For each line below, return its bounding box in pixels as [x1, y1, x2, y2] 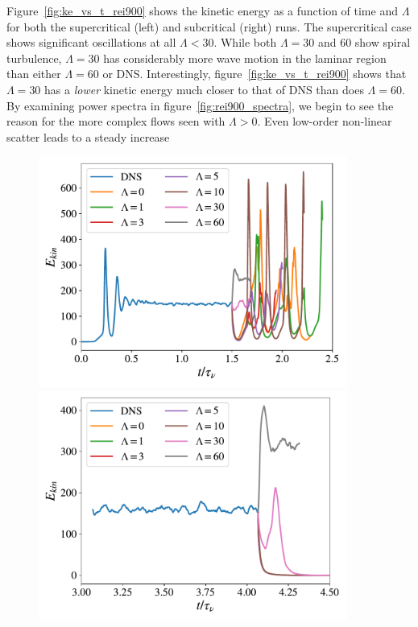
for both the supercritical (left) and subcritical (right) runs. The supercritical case [6, 18, 412, 35]
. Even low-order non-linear [257, 113, 392, 130]
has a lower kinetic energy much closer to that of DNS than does [44, 80, 364, 97]
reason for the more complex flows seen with [6, 113, 226, 130]
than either [6, 65, 61, 82]
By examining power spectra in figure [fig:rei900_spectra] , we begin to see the [6, 97, 394, 113]
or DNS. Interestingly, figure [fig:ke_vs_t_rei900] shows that [102, 65, 407, 82]
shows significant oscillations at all [6, 34, 176, 51]
